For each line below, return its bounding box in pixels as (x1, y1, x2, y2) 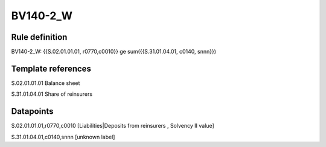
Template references (11, 63, 92, 73)
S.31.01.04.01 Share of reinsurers (11, 90, 93, 98)
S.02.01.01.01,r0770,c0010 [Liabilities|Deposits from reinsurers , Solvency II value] (11, 122, 214, 130)
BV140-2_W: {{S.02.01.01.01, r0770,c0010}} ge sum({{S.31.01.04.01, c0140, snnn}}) (11, 48, 217, 55)
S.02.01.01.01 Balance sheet (11, 79, 80, 87)
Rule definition (11, 32, 68, 42)
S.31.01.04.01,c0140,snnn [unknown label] (11, 133, 115, 140)
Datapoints (11, 106, 54, 117)
